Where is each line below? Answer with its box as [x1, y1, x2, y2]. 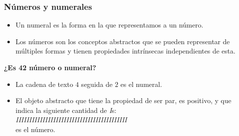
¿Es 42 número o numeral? [4, 62, 96, 72]
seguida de [81, 79, 113, 89]
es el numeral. [120, 79, 162, 89]
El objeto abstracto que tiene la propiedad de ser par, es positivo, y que [15, 95, 232, 106]
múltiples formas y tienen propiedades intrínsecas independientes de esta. [15, 46, 236, 56]
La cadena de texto [15, 79, 74, 89]
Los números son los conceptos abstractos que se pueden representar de [15, 36, 230, 46]
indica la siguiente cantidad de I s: [15, 105, 117, 115]
